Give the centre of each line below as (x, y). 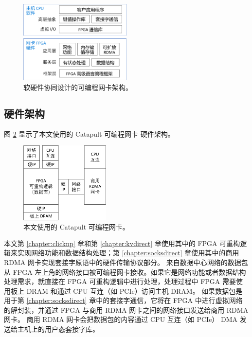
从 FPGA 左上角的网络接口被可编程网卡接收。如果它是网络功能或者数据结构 (125, 272)
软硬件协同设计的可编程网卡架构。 (78, 87)
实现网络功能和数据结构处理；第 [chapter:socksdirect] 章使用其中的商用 (128, 253)
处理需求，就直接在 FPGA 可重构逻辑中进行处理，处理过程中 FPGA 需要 (120, 281)
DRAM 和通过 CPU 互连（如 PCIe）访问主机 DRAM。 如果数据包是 (135, 291)
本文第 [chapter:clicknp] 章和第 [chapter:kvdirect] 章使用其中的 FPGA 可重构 (122, 243)
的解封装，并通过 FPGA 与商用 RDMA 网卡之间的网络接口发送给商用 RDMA (126, 310)
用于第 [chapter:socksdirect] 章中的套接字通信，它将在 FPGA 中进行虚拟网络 (123, 300)
